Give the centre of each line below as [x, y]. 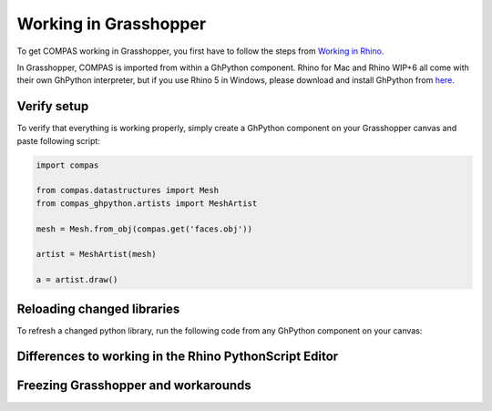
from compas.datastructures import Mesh [127, 190]
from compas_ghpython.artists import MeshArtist [147, 203]
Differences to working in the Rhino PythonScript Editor [178, 357]
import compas [67, 165]
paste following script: [58, 140]
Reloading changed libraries [98, 308]
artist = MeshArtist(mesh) [96, 254]
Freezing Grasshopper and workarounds [134, 386]
